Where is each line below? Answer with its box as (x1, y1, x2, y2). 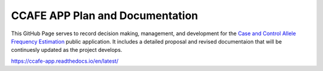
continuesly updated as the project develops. (11, 47, 123, 54)
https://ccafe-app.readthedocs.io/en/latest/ (11, 57, 119, 64)
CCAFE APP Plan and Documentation (11, 9, 199, 22)
